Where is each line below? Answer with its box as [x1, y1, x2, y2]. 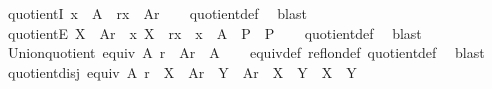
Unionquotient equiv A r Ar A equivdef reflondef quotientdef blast [7, 42, 485, 63]
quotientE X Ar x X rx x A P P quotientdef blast [7, 22, 422, 43]
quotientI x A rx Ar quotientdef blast [7, 3, 307, 23]
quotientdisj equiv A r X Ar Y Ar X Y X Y [7, 61, 357, 82]
